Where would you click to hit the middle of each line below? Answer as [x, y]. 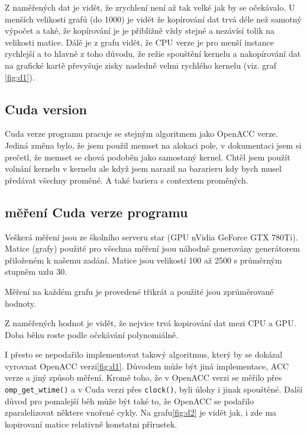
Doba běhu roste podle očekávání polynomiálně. [92, 334]
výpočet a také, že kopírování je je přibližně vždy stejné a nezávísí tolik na [140, 30]
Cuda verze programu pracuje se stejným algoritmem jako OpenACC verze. [141, 134]
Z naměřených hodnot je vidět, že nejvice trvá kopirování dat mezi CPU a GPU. [151, 323]
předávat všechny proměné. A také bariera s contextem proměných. [127, 180]
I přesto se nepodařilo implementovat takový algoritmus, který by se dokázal [144, 354]
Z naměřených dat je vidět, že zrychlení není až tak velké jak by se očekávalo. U [150, 7]
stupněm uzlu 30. [36, 271]
